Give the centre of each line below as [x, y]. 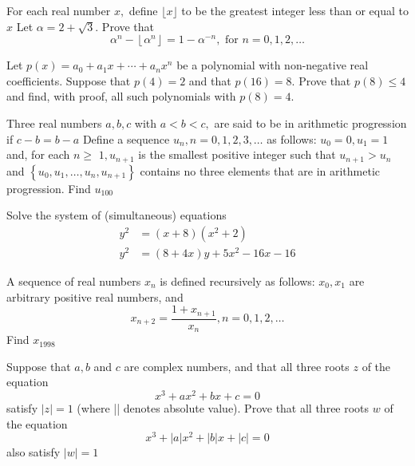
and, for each [38, 154]
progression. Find [49, 188]
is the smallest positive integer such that [237, 154]
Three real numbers [54, 122]
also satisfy [34, 452]
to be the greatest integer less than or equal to [295, 10]
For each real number [59, 10]
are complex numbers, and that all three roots [237, 366]
